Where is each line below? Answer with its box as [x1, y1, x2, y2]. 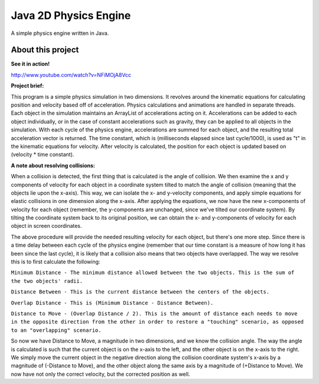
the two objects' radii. [11, 277, 83, 284]
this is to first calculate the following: [11, 258, 100, 266]
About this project [11, 45, 79, 55]
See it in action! [11, 60, 50, 67]
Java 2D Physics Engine [11, 9, 131, 22]
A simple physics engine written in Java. [11, 30, 109, 37]
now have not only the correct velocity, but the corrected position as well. [11, 370, 190, 377]
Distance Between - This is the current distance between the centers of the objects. [11, 289, 270, 295]
